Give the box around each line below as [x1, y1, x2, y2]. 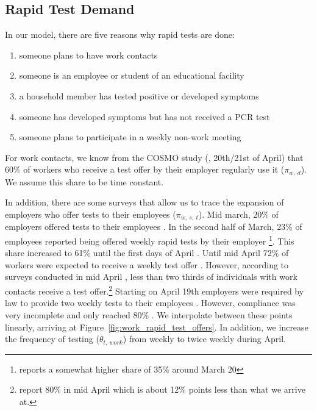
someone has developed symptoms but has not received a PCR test [19, 110, 270, 123]
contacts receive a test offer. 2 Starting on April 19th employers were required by [5, 283, 304, 297]
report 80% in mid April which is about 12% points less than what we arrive [19, 383, 305, 396]
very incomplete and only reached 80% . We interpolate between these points [5, 308, 293, 321]
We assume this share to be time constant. [5, 175, 164, 188]
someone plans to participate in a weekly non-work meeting [19, 130, 241, 143]
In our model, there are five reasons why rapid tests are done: [5, 28, 235, 41]
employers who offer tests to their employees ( [5, 208, 176, 220]
